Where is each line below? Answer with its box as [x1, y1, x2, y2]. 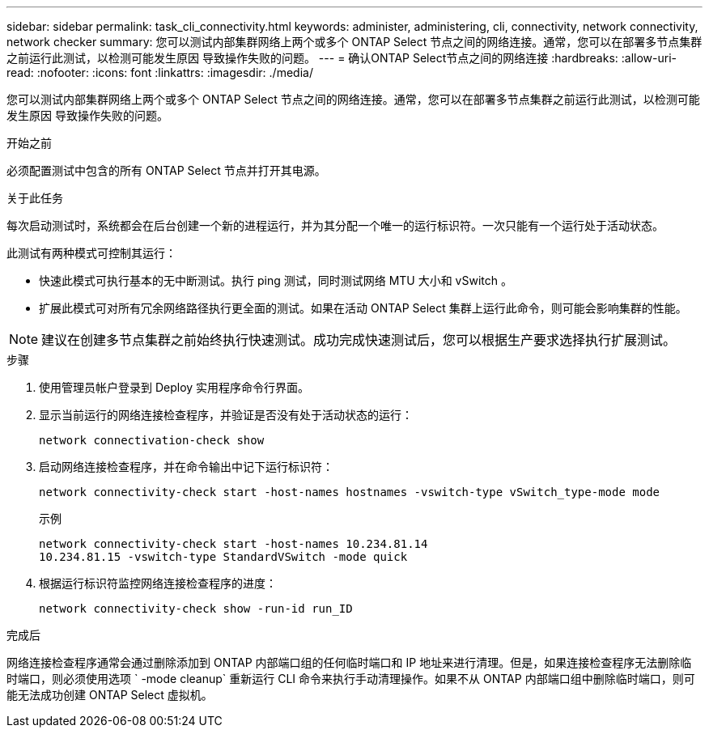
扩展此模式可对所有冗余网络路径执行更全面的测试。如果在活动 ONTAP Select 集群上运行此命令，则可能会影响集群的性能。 [39, 301, 687, 315]
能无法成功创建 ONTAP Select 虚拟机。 [6, 688, 213, 702]
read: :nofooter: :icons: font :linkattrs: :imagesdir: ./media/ [6, 66, 313, 79]
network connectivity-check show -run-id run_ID [39, 602, 353, 615]
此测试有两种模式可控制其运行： [6, 246, 176, 260]
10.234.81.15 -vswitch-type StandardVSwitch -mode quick [39, 550, 408, 563]
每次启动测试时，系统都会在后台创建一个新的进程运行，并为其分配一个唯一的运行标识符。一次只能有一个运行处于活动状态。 [6, 219, 664, 232]
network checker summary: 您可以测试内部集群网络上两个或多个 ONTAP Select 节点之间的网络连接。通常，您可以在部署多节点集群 [6, 35, 703, 49]
